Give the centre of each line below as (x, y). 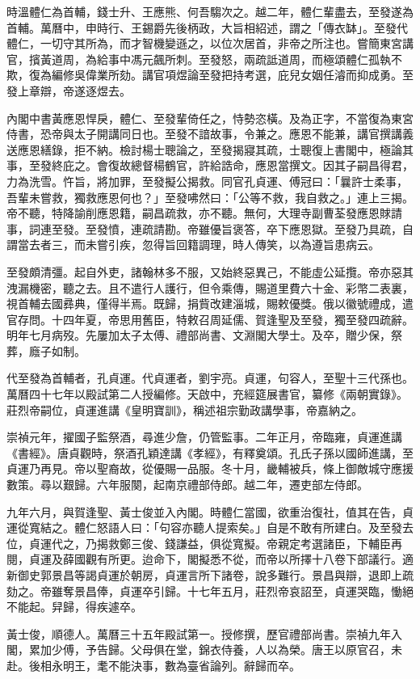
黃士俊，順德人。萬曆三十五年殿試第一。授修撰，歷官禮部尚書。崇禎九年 (199, 633)
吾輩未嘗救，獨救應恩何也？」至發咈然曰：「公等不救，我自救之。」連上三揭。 (210, 197)
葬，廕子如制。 (46, 350)
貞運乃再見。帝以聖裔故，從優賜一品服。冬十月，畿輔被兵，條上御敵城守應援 (210, 468)
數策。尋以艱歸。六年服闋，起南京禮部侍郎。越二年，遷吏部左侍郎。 (187, 485)
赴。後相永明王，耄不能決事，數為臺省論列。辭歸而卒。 (153, 665)
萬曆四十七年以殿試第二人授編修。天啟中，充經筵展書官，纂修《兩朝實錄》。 (207, 394)
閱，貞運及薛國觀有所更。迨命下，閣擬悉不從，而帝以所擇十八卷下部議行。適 (210, 559)
